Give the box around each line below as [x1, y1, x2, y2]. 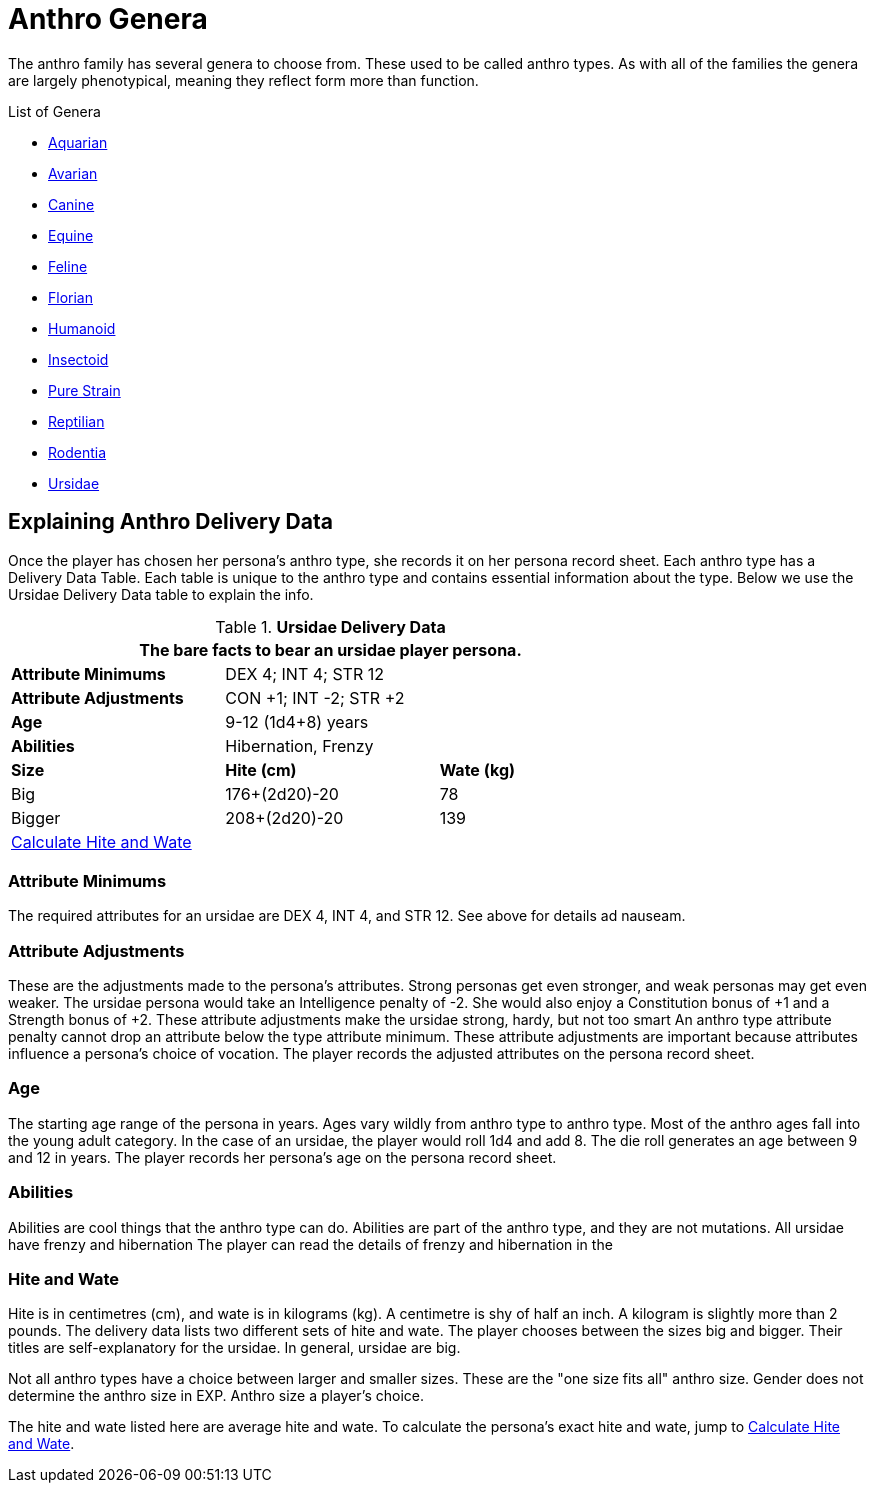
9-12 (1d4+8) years [225, 711, 369, 732]
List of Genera [8, 102, 101, 120]
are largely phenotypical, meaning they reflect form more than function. [8, 71, 479, 89]
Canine [48, 195, 95, 213]
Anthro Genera [8, 2, 208, 36]
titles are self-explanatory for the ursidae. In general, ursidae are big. [8, 1339, 461, 1357]
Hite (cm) [225, 759, 297, 780]
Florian [48, 288, 93, 306]
